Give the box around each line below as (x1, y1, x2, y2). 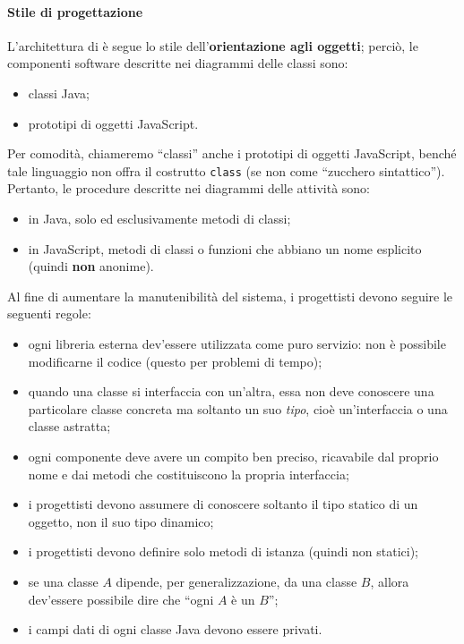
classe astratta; (28, 417, 111, 436)
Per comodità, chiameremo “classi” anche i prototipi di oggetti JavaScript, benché (7, 144, 457, 163)
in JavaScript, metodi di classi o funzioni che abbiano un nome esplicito (28, 239, 422, 258)
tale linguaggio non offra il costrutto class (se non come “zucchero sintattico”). (7, 161, 445, 180)
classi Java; (28, 83, 90, 102)
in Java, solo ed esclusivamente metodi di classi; (28, 209, 291, 228)
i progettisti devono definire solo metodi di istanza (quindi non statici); (28, 542, 418, 561)
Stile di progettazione (7, 2, 143, 21)
